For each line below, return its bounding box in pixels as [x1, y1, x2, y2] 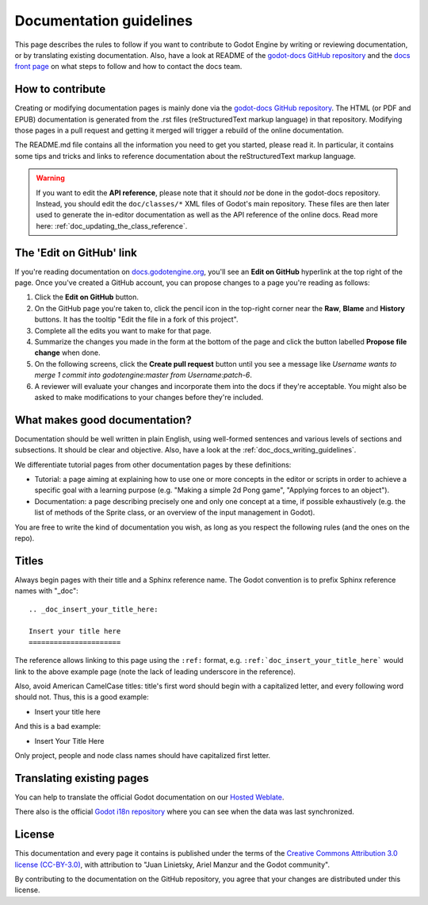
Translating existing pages [14, 771, 150, 785]
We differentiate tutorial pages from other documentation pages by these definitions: [14, 460, 292, 469]
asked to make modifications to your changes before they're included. [34, 392, 264, 402]
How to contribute [14, 83, 106, 96]
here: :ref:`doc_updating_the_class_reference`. [36, 221, 188, 230]
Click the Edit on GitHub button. [34, 292, 139, 302]
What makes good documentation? [14, 413, 192, 426]
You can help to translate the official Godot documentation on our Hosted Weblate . [14, 792, 285, 802]
